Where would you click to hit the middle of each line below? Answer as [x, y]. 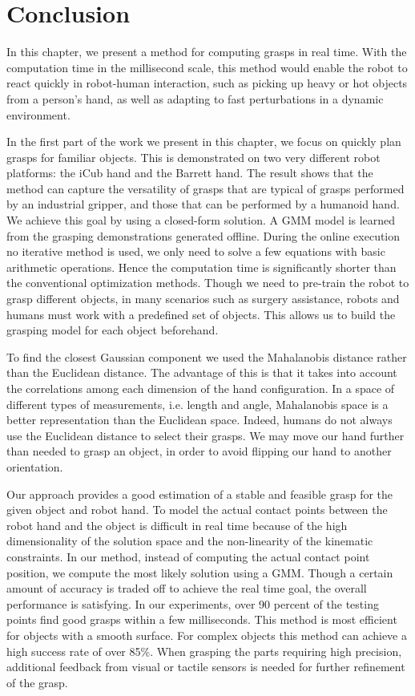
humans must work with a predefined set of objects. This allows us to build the [201, 314]
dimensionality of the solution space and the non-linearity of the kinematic [190, 541]
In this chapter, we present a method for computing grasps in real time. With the [207, 52]
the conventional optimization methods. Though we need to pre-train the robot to [208, 283]
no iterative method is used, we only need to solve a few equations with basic [196, 251]
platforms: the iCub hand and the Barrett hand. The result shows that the [190, 173]
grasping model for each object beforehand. [113, 330]
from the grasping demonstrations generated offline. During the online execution [203, 235]
